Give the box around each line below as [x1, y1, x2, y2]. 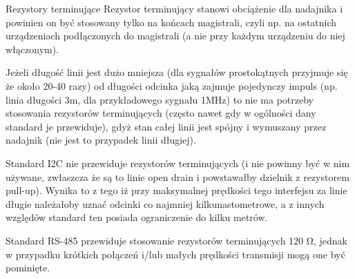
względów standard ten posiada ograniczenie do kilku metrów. [6, 210, 268, 224]
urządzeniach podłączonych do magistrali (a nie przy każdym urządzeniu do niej [6, 28, 345, 43]
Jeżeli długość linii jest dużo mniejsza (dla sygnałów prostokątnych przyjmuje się [6, 65, 348, 79]
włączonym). [6, 41, 59, 56]
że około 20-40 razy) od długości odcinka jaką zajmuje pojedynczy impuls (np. [6, 78, 338, 93]
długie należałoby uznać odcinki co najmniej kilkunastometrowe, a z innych [6, 196, 325, 211]
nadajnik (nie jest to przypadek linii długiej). [6, 133, 196, 147]
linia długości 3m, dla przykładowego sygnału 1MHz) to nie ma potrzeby [6, 92, 314, 106]
